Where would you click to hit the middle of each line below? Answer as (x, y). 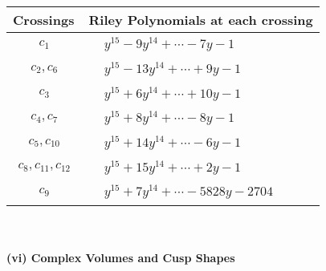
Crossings (44, 20)
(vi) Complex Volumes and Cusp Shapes (121, 257)
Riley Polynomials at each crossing (201, 20)
